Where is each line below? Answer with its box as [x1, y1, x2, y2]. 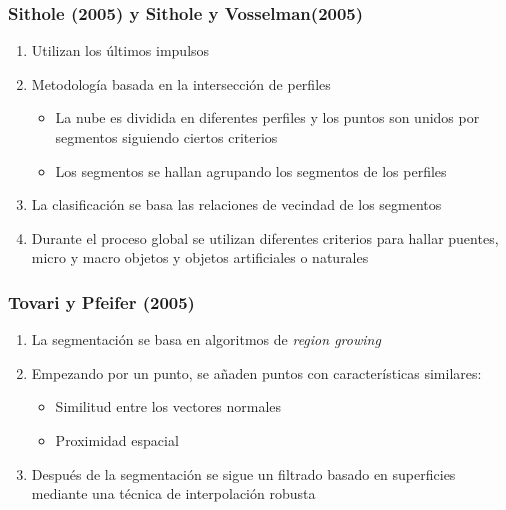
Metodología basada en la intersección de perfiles [31, 73, 331, 94]
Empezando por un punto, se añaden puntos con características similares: [31, 362, 482, 383]
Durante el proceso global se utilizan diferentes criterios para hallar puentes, [31, 227, 499, 248]
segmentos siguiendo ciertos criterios [55, 127, 278, 147]
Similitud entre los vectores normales [55, 396, 282, 417]
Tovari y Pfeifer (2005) [8, 289, 195, 314]
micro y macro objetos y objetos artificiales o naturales [31, 247, 369, 268]
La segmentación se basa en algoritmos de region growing [31, 329, 381, 350]
